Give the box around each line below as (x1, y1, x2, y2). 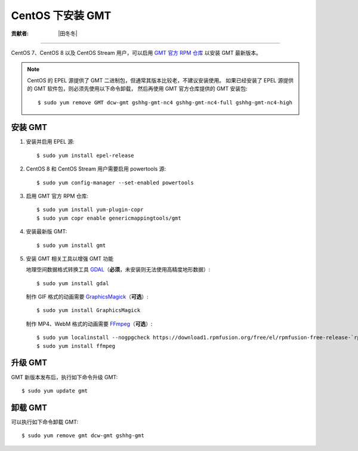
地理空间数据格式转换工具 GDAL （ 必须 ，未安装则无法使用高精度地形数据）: (26, 266, 211, 273)
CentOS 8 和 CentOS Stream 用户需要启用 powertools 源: (26, 165, 166, 172)
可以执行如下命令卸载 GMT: (11, 418, 79, 425)
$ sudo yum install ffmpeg (36, 342, 116, 349)
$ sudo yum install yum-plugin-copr (36, 206, 144, 213)
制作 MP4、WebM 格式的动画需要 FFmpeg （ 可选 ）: (26, 320, 153, 328)
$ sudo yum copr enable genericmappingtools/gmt (36, 215, 181, 221)
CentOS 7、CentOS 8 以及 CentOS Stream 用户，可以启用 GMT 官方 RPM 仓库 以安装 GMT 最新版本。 (11, 49, 262, 56)
